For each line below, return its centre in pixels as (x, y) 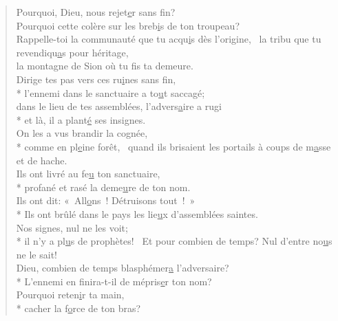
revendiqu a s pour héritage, (72, 52)
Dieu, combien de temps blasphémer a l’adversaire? (123, 268)
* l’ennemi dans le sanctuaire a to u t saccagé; (110, 92)
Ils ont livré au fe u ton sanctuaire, (88, 174)
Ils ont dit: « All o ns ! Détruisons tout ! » (106, 200)
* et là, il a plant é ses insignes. (81, 119)
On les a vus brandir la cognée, (82, 133)
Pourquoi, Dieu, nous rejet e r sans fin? (96, 12)
